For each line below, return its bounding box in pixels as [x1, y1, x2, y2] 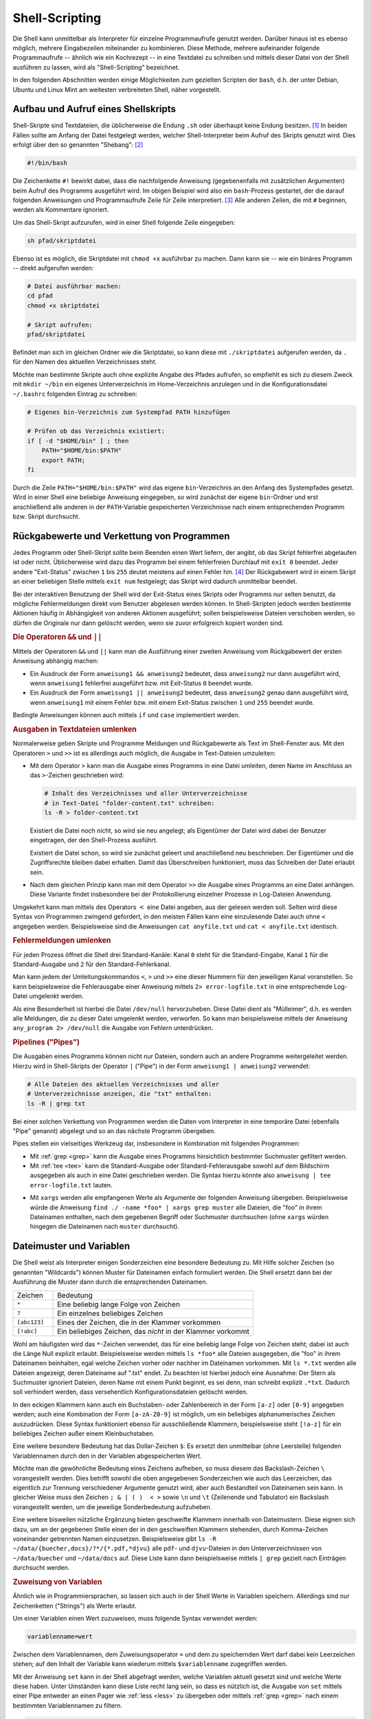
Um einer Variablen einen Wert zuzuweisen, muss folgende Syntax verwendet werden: [12, 1614, 258, 1622]
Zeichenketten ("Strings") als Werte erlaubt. [12, 1601, 137, 1610]
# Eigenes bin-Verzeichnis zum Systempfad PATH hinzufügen [27, 408, 230, 416]
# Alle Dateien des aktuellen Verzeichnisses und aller [27, 1080, 220, 1088]
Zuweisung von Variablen [12, 1577, 102, 1586]
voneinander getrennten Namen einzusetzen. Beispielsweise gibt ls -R [12, 1534, 216, 1543]
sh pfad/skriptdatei [27, 237, 96, 244]
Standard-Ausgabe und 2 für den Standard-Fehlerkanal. [12, 960, 171, 968]
